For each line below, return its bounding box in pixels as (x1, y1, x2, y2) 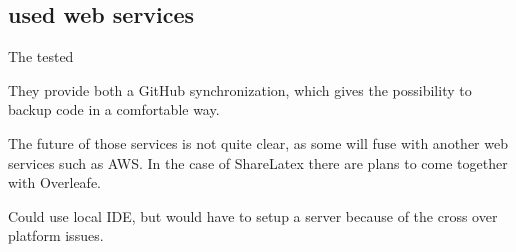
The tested (8, 46, 74, 67)
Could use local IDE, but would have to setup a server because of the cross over (8, 205, 498, 226)
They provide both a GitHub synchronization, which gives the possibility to (8, 79, 472, 100)
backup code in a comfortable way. (8, 99, 220, 120)
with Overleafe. (8, 172, 101, 193)
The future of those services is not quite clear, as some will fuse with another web (8, 132, 508, 153)
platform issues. (8, 225, 104, 246)
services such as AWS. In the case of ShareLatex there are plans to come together (8, 152, 508, 173)
